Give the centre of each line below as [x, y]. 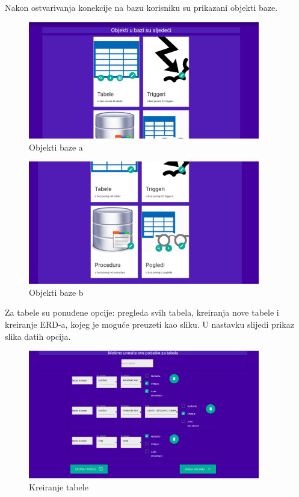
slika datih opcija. [38, 336]
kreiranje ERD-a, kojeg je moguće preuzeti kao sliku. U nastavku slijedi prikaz [149, 324]
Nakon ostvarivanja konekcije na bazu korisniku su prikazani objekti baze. [141, 7]
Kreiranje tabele [59, 486]
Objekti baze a [56, 147]
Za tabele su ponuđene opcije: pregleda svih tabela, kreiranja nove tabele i [142, 312]
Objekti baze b [56, 292]
